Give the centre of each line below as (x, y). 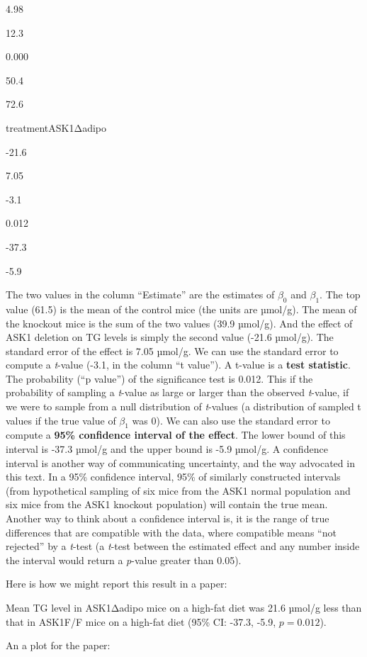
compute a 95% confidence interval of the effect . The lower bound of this (176, 435)
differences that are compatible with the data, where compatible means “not (171, 532)
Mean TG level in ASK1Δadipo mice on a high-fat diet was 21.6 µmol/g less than (184, 607)
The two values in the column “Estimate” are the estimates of (140, 294)
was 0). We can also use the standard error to (231, 420)
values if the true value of (61, 420)
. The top (340, 294)
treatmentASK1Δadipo (56, 127)
